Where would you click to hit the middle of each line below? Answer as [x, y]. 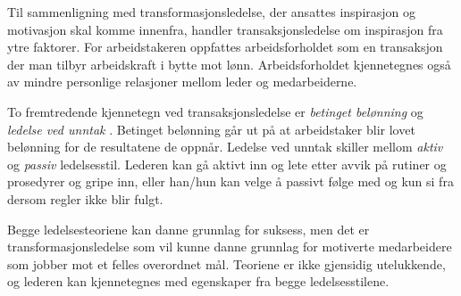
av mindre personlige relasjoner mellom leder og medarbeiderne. [182, 82]
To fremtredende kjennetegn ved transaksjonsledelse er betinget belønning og [215, 111]
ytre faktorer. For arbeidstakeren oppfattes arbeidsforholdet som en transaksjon [225, 47]
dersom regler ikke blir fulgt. [85, 198]
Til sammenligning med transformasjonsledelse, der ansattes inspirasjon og [212, 12]
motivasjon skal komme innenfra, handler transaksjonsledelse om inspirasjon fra [225, 29]
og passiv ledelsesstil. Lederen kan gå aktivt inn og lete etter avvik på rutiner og [227, 164]
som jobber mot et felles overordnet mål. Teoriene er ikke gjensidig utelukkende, [226, 263]
